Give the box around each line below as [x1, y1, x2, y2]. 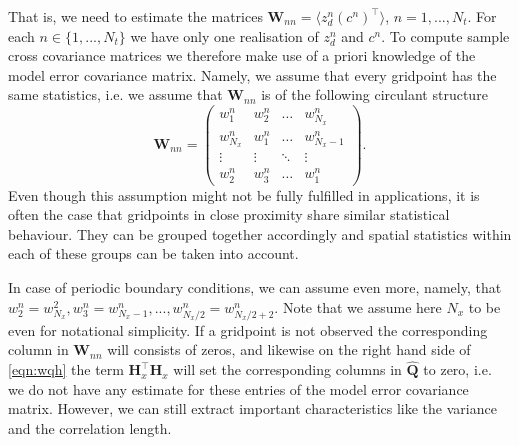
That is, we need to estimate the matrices [8, 6, 263, 26]
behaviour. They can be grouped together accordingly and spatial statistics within [8, 223, 512, 244]
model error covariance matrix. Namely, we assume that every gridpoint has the [8, 64, 497, 85]
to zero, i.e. [423, 359, 492, 380]
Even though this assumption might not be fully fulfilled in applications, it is [8, 184, 480, 205]
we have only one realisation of [130, 25, 319, 46]
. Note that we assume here [274, 296, 442, 317]
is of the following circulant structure [261, 84, 488, 105]
